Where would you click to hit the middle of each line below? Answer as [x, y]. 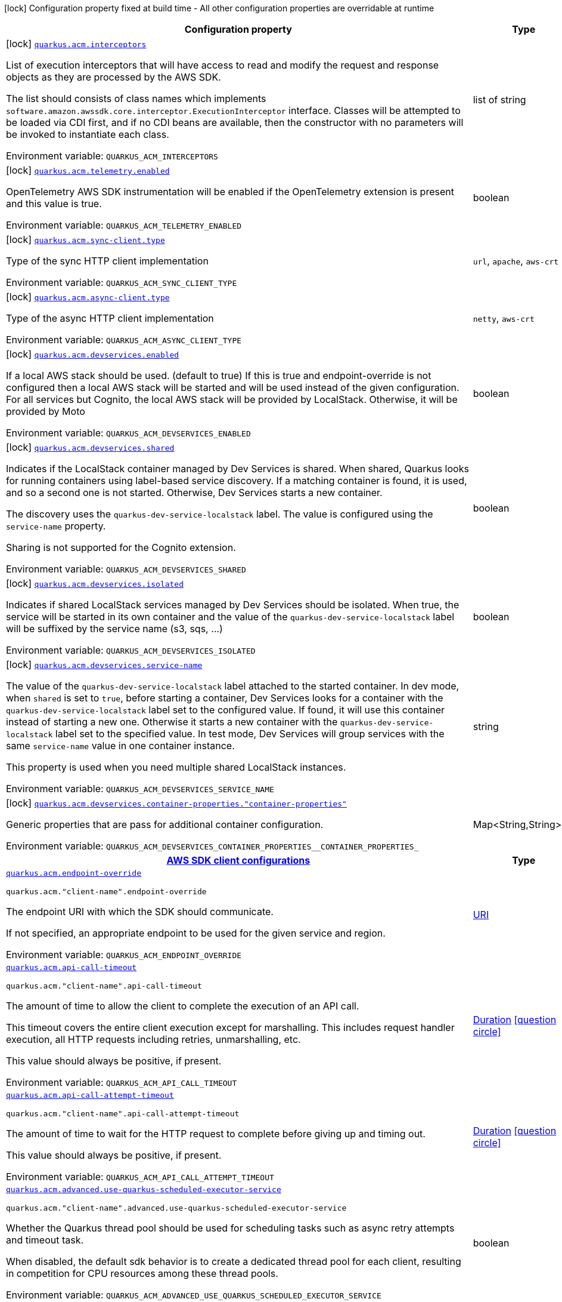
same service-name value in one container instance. [120, 746]
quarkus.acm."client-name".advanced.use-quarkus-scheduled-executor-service [176, 1208]
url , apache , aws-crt [516, 261]
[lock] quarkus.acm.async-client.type [88, 297]
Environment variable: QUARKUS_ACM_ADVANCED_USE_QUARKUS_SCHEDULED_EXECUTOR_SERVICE [194, 1295]
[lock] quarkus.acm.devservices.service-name [104, 664]
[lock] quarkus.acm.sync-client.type [86, 239]
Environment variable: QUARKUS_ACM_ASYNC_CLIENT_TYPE [124, 340]
